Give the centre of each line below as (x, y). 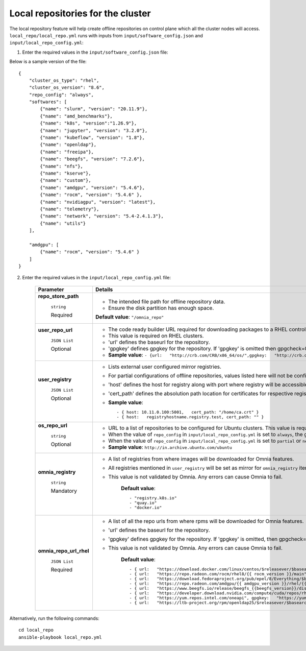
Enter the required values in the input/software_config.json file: (95, 52)
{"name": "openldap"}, (68, 145)
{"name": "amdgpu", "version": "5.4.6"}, (93, 187)
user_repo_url (55, 330)
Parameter (51, 290)
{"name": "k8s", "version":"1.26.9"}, (88, 123)
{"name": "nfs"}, (62, 166)
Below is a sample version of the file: (48, 62)
